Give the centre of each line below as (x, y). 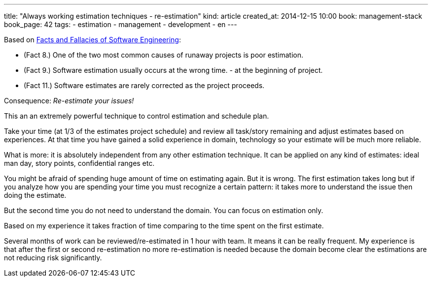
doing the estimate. (35, 195)
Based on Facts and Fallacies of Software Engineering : (92, 40)
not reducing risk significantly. (53, 258)
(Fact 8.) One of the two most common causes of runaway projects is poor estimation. (163, 55)
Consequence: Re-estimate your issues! (69, 101)
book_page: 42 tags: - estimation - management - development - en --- (121, 24)
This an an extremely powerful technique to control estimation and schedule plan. (137, 116)
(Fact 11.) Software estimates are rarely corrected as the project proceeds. (144, 85)
